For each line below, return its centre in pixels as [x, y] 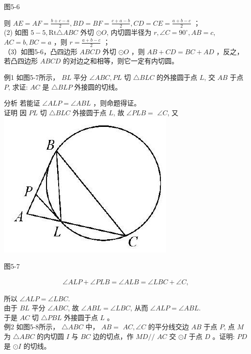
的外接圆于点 [177, 77]
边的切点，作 [113, 336]
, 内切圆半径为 [129, 32]
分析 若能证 [22, 103]
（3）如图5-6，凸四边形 [41, 51]
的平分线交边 [168, 327]
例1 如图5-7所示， [32, 77]
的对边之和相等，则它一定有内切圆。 [121, 61]
